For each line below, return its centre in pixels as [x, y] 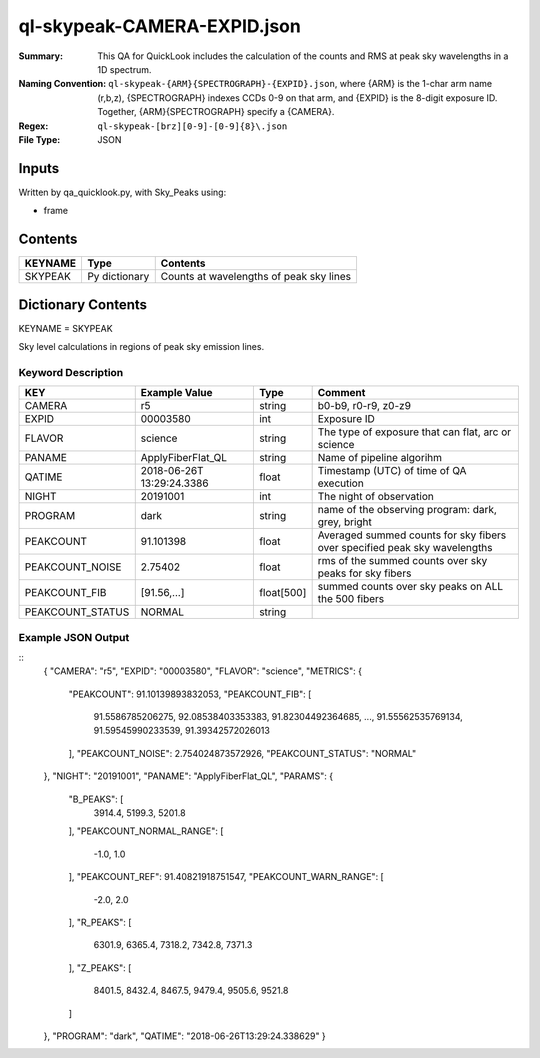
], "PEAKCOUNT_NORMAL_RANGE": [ [146, 831]
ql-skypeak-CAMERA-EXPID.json [160, 26]
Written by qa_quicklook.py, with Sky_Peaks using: [122, 192]
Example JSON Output [74, 637]
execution [340, 483]
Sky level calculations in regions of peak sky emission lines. [141, 346]
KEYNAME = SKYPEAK [66, 328]
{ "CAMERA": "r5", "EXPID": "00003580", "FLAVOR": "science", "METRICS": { [202, 671]
